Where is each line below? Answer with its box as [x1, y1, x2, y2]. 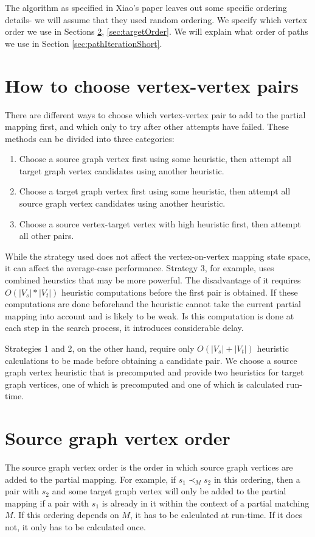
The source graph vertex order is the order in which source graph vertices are [5, 461, 293, 474]
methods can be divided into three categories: [5, 132, 175, 144]
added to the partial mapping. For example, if [5, 472, 176, 485]
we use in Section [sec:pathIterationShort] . [5, 37, 162, 49]
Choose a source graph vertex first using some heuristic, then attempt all [19, 152, 291, 165]
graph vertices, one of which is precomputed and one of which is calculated [5, 377, 284, 390]
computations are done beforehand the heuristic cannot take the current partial [5, 297, 301, 310]
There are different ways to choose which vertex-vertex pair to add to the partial [5, 108, 306, 121]
